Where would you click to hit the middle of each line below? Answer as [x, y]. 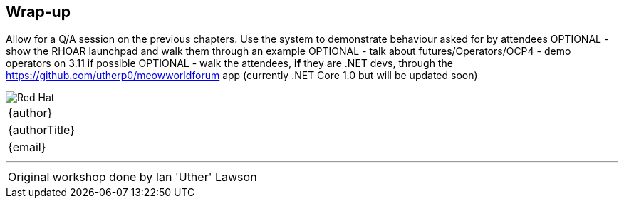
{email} [27, 147]
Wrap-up [38, 12]
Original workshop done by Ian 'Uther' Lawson [132, 177]
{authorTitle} [41, 130]
